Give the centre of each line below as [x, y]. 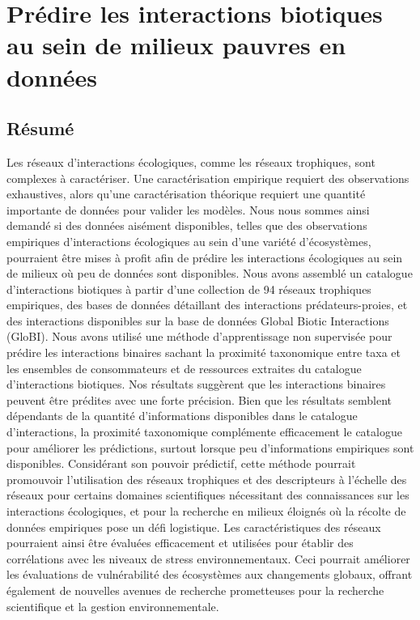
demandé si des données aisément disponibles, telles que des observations [187, 225]
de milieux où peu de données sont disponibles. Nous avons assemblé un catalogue [210, 273]
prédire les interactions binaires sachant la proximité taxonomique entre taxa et [204, 352]
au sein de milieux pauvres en [176, 45]
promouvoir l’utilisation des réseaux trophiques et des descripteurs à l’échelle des [207, 479]
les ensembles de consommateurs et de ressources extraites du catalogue [184, 368]
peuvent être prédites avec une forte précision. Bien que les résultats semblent [199, 399]
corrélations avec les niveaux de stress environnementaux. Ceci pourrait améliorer [208, 558]
